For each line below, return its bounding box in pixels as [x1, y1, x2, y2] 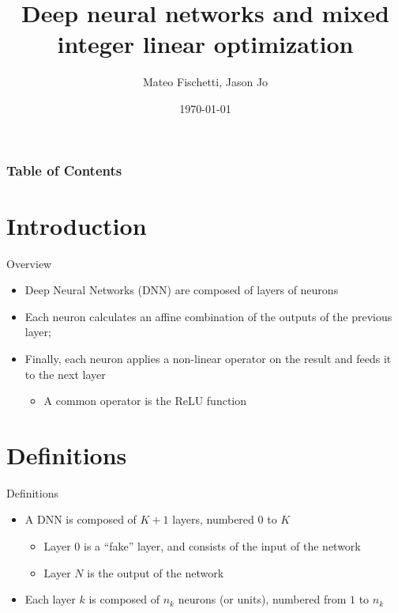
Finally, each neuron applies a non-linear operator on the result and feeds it [24, 350, 392, 366]
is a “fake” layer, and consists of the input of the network [83, 538, 361, 554]
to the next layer [24, 365, 106, 382]
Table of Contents [6, 160, 122, 180]
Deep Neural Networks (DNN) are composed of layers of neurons [24, 282, 339, 298]
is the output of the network [87, 564, 224, 581]
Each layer [24, 591, 76, 607]
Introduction [6, 209, 147, 241]
